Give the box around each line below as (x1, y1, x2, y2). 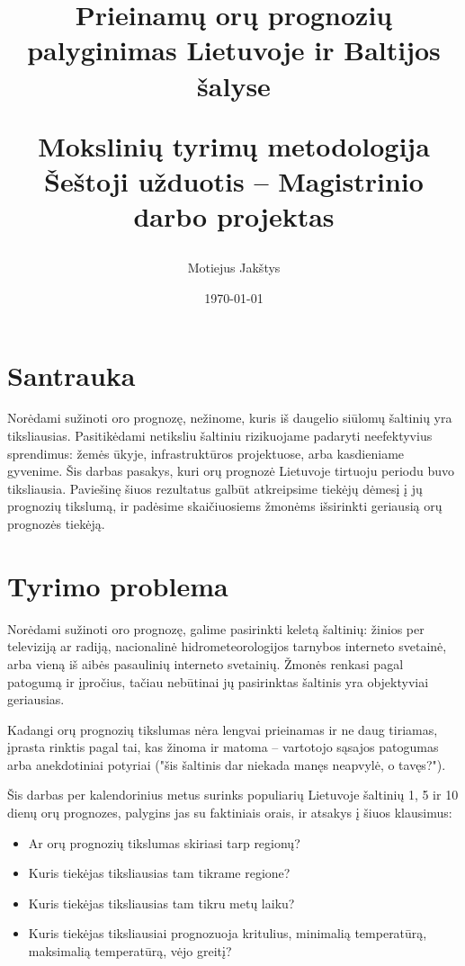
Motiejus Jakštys (187, 258, 281, 277)
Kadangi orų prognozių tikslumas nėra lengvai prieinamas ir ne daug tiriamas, (7, 720, 438, 738)
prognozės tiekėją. (7, 514, 105, 532)
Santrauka (7, 356, 136, 393)
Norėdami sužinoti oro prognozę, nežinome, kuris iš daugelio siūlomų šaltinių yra (7, 408, 452, 427)
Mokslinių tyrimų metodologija (38, 127, 430, 164)
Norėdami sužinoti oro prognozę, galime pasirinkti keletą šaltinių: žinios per (7, 619, 425, 638)
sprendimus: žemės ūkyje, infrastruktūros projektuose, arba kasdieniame (7, 443, 405, 462)
